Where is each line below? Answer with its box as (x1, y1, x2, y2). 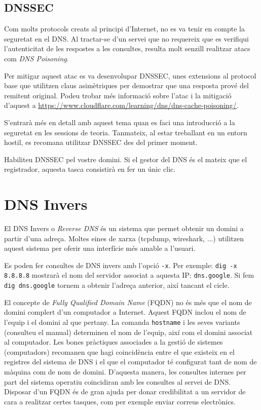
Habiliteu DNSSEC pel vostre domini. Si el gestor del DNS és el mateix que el (4, 154, 247, 164)
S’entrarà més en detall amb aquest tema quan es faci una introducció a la (4, 117, 235, 127)
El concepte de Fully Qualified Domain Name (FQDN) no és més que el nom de (4, 296, 252, 307)
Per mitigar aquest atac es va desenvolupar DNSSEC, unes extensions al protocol (4, 70, 256, 81)
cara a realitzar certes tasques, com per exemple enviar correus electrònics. (4, 396, 236, 406)
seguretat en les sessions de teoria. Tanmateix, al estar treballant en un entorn (4, 127, 247, 137)
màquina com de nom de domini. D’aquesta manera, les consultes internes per (4, 366, 246, 377)
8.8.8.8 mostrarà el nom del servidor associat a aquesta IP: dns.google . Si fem (4, 270, 254, 280)
